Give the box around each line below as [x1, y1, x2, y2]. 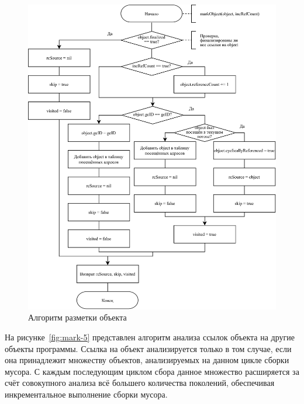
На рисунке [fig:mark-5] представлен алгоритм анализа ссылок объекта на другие [5, 331, 295, 343]
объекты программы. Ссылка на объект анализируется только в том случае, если [5, 342, 292, 354]
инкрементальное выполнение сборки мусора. [5, 388, 168, 400]
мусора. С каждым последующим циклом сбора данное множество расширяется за [5, 365, 299, 377]
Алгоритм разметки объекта [28, 311, 127, 323]
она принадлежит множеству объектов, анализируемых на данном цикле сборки [5, 354, 289, 366]
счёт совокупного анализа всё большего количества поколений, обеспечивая [5, 377, 275, 389]
